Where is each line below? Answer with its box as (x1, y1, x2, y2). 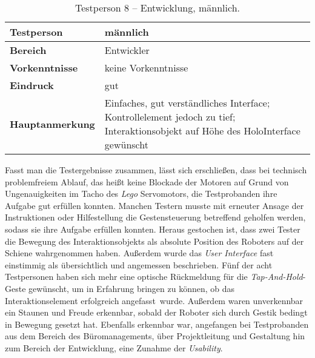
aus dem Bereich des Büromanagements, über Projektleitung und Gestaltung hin (5, 330, 305, 342)
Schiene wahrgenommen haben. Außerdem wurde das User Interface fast (5, 247, 274, 259)
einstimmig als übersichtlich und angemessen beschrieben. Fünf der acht (5, 258, 273, 271)
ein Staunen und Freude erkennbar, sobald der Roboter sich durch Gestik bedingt (5, 306, 308, 319)
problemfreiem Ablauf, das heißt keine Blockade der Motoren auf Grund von (5, 175, 289, 188)
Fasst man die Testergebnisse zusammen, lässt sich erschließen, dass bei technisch (5, 164, 307, 176)
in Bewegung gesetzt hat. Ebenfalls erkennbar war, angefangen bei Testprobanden (5, 317, 309, 330)
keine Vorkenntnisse (104, 61, 188, 75)
